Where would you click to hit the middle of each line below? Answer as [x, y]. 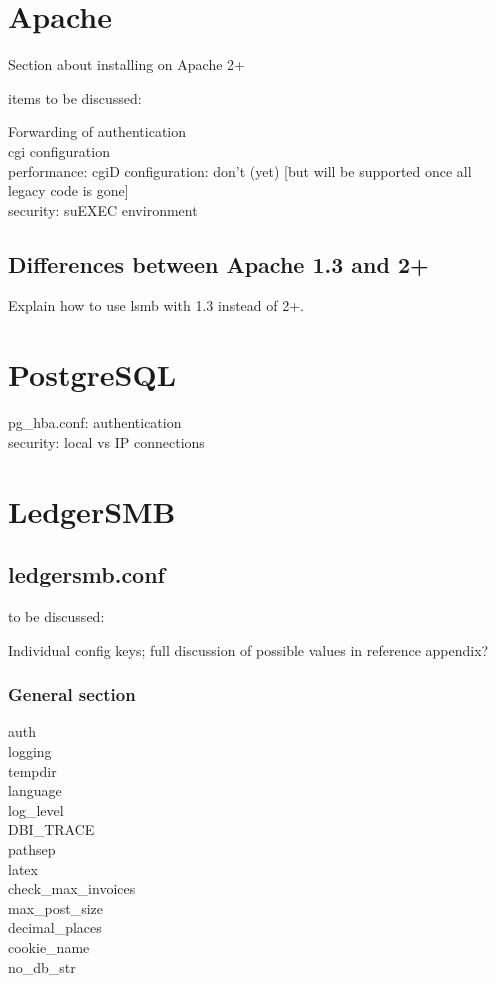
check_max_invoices [72, 888]
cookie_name [49, 946]
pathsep [32, 848]
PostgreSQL [92, 374]
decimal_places [55, 927]
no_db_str [42, 966]
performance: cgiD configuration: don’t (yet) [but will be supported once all [240, 170]
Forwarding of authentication [97, 131]
